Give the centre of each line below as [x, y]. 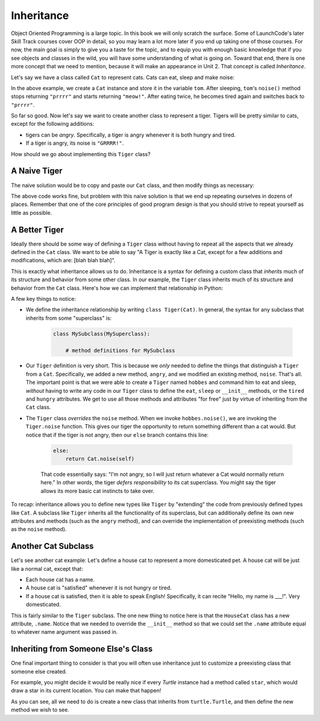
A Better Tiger [38, 229]
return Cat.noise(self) [100, 459]
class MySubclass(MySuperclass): [102, 333]
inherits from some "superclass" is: [69, 318]
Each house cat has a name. [60, 579]
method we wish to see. [40, 710]
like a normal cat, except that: [47, 568]
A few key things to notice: [44, 298]
